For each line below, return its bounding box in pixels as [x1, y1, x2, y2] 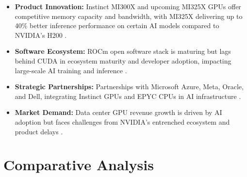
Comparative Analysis [3, 155, 154, 175]
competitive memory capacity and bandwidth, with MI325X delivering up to [15, 11, 243, 21]
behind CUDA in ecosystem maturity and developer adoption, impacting [15, 55, 231, 65]
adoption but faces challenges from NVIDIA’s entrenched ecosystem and [15, 116, 230, 127]
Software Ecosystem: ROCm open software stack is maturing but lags [15, 46, 231, 56]
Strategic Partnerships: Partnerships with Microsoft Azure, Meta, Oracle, [15, 81, 244, 92]
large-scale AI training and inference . [15, 65, 127, 75]
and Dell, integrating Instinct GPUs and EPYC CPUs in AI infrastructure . [15, 91, 241, 101]
